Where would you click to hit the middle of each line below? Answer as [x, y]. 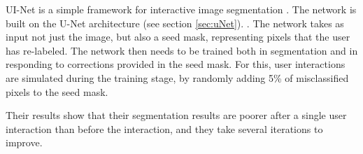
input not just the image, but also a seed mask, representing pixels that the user [178, 37]
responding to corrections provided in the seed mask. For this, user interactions [176, 64]
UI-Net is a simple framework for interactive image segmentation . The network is [181, 9]
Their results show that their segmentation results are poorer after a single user [176, 115]
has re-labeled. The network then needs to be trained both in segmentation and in [182, 50]
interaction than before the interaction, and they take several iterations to [164, 128]
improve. [24, 142]
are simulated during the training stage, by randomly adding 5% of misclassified [177, 77]
